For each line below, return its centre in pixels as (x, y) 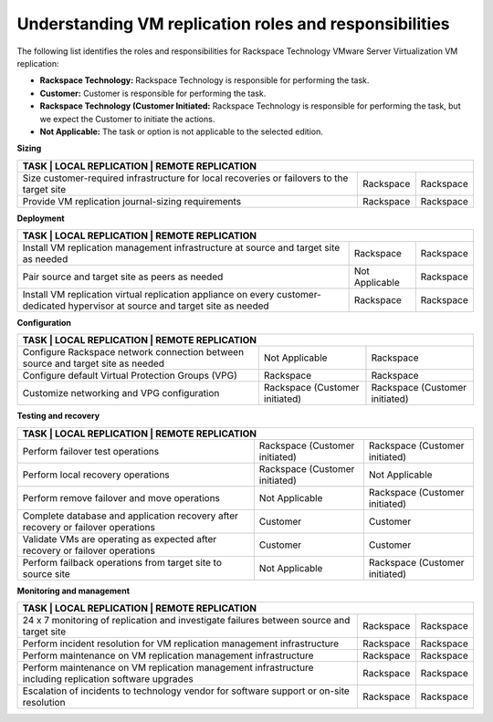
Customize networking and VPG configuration (121, 393)
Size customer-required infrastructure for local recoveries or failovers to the (185, 178)
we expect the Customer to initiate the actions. (127, 119)
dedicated (44, 306)
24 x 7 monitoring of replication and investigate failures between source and (186, 621)
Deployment (41, 218)
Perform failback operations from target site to (122, 562)
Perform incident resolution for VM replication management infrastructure (181, 644)
